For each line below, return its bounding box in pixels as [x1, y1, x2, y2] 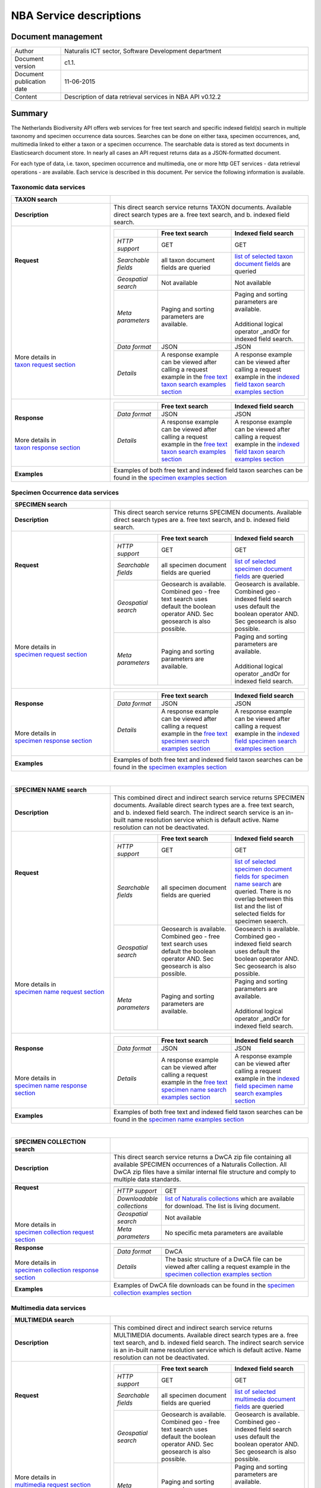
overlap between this [234, 895, 294, 903]
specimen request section [14, 651, 87, 659]
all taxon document [161, 256, 215, 264]
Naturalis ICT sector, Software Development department [64, 47, 222, 55]
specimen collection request [14, 1228, 95, 1236]
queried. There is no [234, 887, 291, 895]
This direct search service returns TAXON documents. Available [113, 203, 292, 211]
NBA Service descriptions [11, 9, 141, 22]
